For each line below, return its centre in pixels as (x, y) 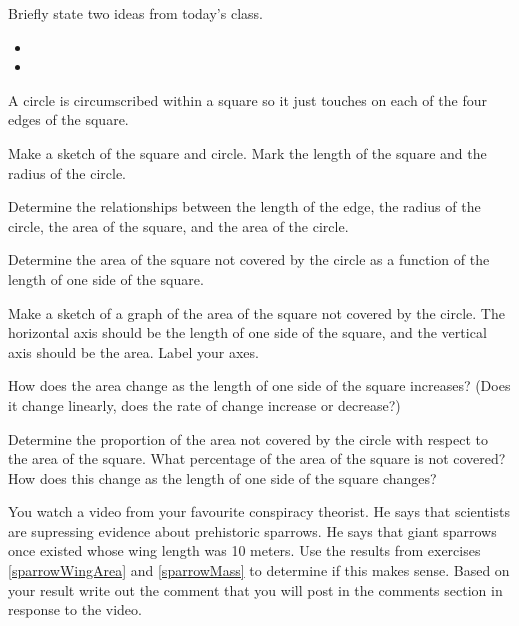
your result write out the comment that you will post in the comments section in (255, 589)
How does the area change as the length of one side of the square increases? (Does (259, 385)
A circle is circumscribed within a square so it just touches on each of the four (247, 99)
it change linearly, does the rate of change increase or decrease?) (204, 404)
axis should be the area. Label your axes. (133, 351)
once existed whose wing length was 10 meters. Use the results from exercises (244, 550)
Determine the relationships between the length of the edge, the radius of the (244, 206)
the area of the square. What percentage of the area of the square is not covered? (257, 458)
